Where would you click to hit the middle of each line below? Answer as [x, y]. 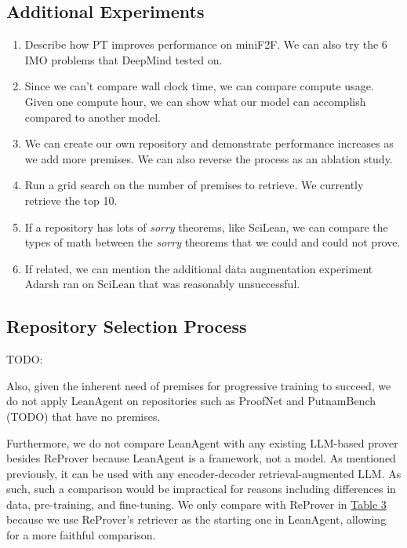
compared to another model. [93, 117]
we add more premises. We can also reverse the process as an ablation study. [209, 158]
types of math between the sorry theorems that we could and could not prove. [213, 242]
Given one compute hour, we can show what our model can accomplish [195, 101]
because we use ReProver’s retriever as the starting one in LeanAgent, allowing [196, 519]
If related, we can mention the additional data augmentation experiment [199, 268]
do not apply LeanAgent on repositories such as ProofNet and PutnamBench [191, 401]
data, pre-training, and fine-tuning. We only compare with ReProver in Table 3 [196, 504]
